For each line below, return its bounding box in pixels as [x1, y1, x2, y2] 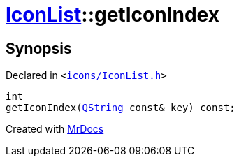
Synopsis [6, 39, 72, 57]
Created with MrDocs [6, 123, 104, 135]
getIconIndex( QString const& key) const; [6, 102, 236, 114]
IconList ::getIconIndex [6, 3, 219, 27]
